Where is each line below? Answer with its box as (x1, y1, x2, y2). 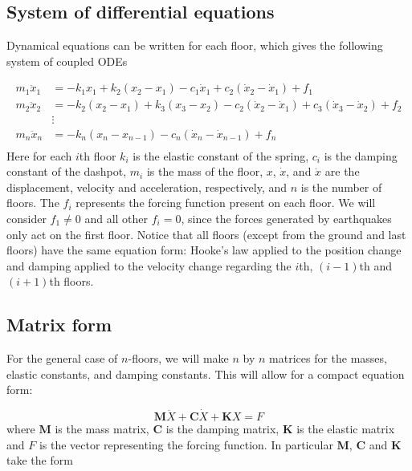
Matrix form (6, 312, 112, 337)
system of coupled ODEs (6, 52, 128, 69)
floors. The (6, 194, 59, 211)
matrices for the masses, (269, 350, 387, 367)
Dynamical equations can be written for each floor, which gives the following (6, 37, 383, 54)
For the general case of (6, 350, 118, 367)
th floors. (49, 273, 94, 290)
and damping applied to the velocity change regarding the (6, 257, 292, 274)
